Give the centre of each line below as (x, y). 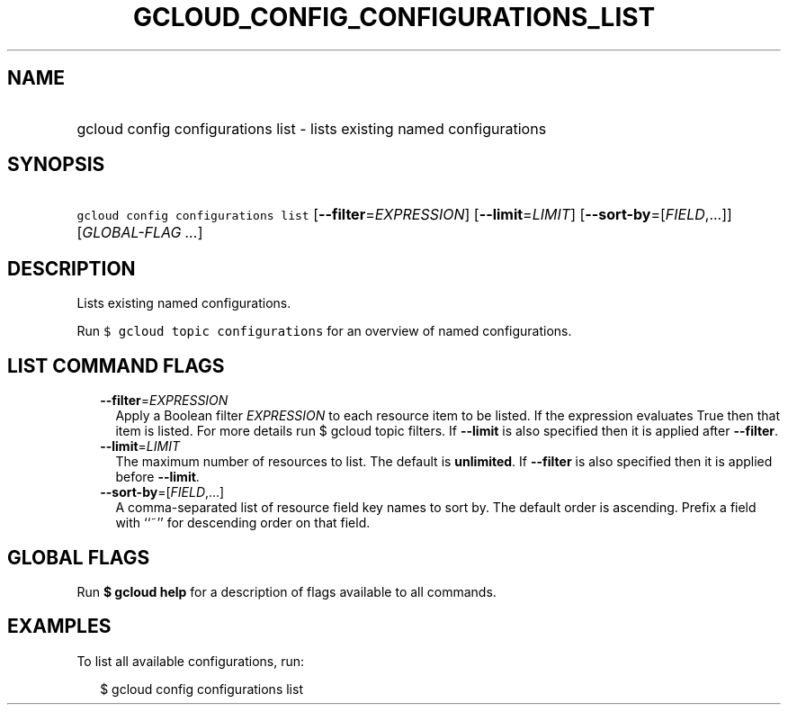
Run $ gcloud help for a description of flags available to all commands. (287, 591)
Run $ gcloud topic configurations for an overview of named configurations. (324, 331)
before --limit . (157, 477)
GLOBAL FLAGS (79, 557)
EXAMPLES (59, 626)
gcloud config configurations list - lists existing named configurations (312, 128)
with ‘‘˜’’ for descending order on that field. (243, 523)
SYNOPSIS (56, 165)
